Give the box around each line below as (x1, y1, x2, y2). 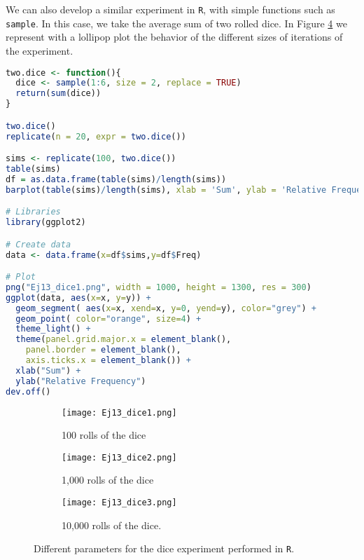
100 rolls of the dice (62, 428, 146, 442)
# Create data (6, 239, 71, 250)
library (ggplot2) (6, 217, 86, 228)
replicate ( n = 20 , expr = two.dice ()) (6, 131, 186, 142)
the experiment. (6, 43, 73, 57)
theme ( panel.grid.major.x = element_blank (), (15, 334, 232, 345)
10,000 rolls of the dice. (62, 517, 162, 532)
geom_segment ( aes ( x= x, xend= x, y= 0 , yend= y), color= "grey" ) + (15, 303, 316, 313)
